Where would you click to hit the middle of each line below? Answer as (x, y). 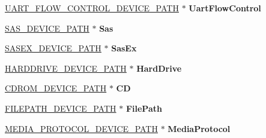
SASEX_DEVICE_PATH (53, 48)
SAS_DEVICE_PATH (47, 28)
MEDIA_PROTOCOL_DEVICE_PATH (81, 128)
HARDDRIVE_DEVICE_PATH (66, 68)
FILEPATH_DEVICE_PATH (61, 108)
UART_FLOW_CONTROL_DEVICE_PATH (92, 8)
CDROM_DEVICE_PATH (56, 88)
